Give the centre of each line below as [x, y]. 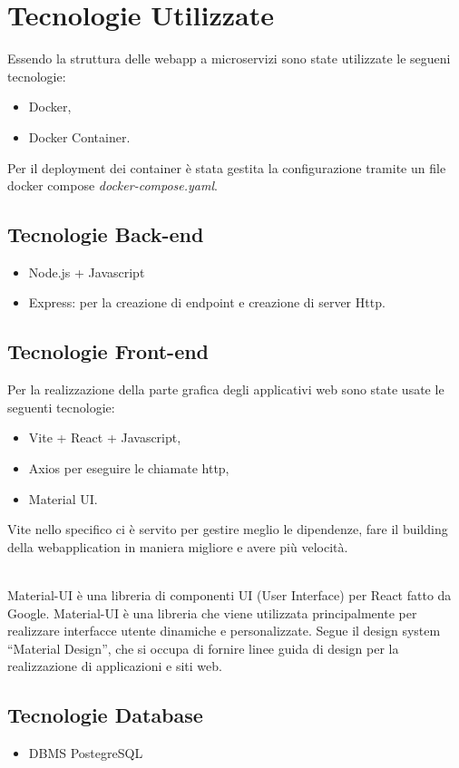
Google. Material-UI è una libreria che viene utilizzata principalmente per [212, 612]
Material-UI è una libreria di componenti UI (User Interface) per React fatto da [229, 595]
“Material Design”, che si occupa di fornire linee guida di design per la [203, 648]
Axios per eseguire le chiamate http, [129, 468]
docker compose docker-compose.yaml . [112, 185]
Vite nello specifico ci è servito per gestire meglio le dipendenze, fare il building [228, 529]
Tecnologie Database [105, 715]
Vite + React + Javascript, [105, 437]
